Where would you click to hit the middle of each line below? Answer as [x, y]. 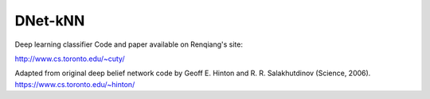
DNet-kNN [50, 21]
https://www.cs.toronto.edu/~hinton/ [75, 84]
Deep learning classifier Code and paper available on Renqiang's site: [129, 44]
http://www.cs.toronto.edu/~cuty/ [70, 59]
